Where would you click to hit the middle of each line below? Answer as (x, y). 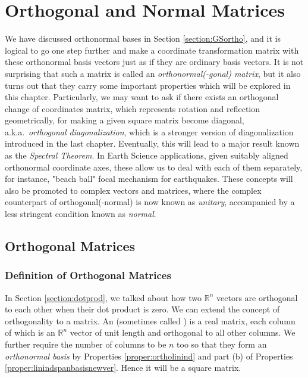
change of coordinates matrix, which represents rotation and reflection (133, 108)
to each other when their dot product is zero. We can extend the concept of (142, 309)
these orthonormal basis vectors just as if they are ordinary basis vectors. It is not (154, 62)
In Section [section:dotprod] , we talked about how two (103, 297)
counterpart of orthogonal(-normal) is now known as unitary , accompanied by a (150, 202)
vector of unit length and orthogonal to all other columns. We (183, 332)
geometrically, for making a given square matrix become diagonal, (125, 120)
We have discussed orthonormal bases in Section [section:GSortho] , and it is (143, 38)
